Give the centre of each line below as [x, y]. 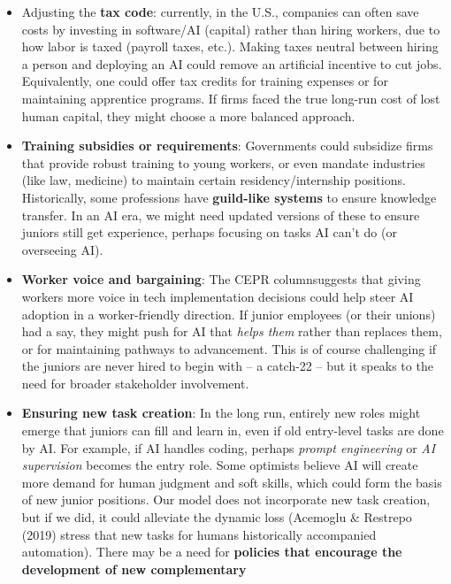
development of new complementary [134, 569]
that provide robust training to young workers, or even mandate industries [223, 162]
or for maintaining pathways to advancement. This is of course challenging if [229, 348]
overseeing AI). [62, 249]
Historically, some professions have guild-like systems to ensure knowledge [229, 197]
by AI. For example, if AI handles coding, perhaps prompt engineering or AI [229, 447]
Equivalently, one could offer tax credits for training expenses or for [205, 81]
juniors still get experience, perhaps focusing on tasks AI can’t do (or [209, 232]
